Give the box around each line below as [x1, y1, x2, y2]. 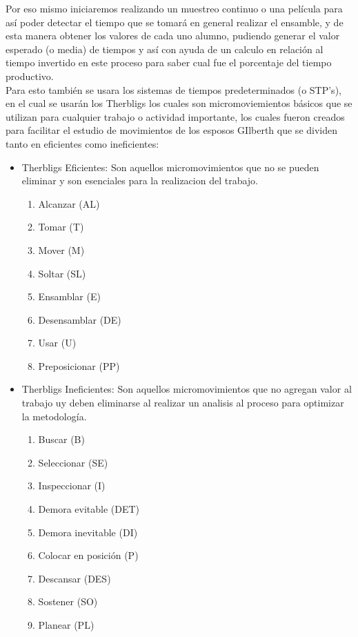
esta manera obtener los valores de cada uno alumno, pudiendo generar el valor [6, 28, 340, 43]
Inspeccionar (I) [38, 478, 106, 493]
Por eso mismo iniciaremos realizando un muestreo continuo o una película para [6, 1, 343, 15]
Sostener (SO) [38, 594, 98, 609]
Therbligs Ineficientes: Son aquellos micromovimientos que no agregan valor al [21, 382, 352, 396]
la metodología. [21, 409, 87, 423]
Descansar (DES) [38, 571, 111, 585]
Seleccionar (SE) [38, 455, 108, 469]
